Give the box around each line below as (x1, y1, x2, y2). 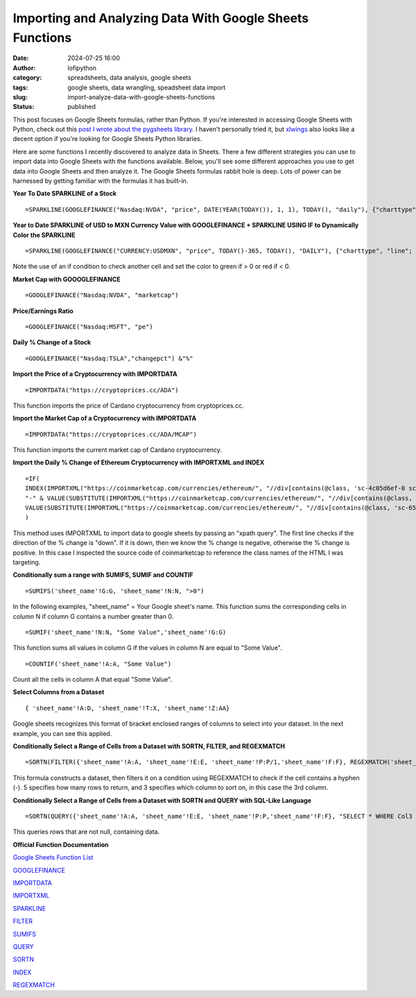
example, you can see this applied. (12, 729, 112, 737)
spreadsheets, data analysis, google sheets (67, 74, 192, 82)
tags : (12, 83, 28, 92)
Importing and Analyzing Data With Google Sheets (12, 10, 309, 26)
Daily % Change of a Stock (12, 338, 92, 346)
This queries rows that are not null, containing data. (12, 828, 160, 836)
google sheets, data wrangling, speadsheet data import (67, 83, 225, 92)
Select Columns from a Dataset (12, 688, 105, 696)
